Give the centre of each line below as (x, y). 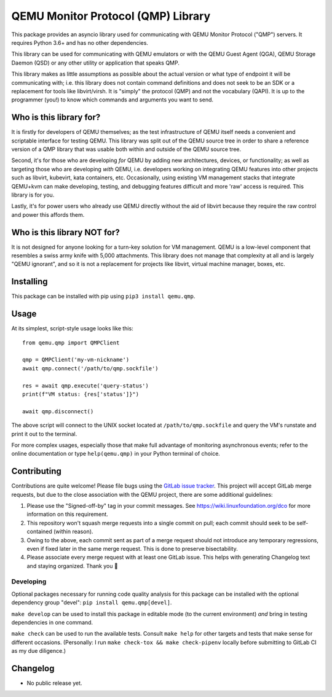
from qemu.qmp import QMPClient (71, 343)
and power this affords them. (48, 214)
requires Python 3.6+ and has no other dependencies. (80, 42)
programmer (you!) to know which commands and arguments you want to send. (113, 100)
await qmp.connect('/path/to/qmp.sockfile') (91, 368)
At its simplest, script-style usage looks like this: (72, 329)
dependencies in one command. (52, 623)
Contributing (36, 471)
